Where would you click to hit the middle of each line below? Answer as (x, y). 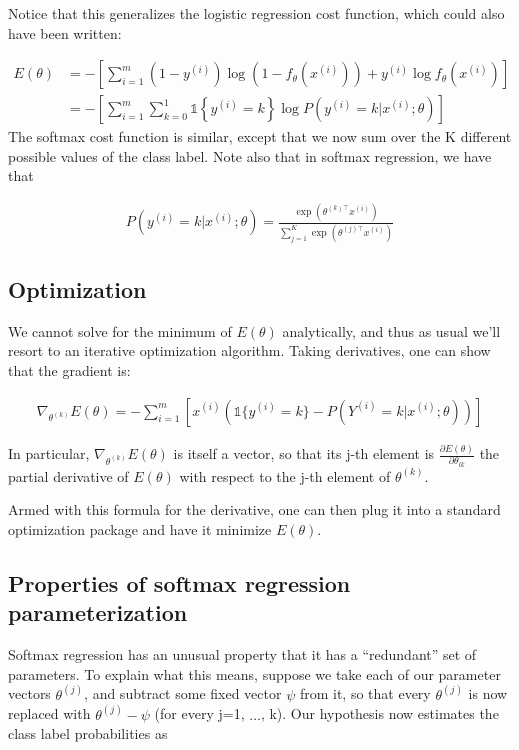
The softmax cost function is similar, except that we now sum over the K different (260, 136)
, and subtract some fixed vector (183, 693)
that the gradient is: (69, 370)
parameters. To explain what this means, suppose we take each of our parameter (254, 673)
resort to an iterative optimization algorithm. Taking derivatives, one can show (249, 350)
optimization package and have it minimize (140, 528)
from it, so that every (365, 693)
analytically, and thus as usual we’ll (391, 330)
